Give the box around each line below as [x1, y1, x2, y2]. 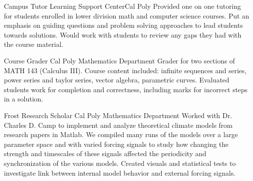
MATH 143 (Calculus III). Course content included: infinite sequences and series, [4, 65, 247, 75]
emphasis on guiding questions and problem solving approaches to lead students [4, 20, 243, 30]
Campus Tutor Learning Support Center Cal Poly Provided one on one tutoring [4, 1, 241, 11]
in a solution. [4, 94, 43, 104]
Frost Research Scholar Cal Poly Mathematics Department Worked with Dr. [4, 110, 232, 120]
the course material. [4, 39, 63, 49]
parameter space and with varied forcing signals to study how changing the [4, 139, 229, 149]
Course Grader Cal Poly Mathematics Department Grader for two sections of [4, 55, 235, 65]
